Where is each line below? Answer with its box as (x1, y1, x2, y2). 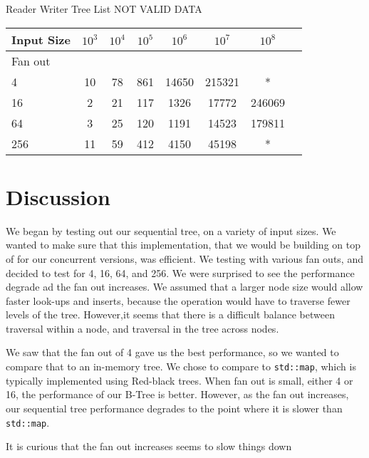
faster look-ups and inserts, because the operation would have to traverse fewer (6, 293, 350, 308)
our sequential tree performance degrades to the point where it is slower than (6, 400, 343, 415)
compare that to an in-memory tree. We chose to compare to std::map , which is (6, 359, 356, 374)
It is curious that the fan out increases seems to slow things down (6, 439, 292, 454)
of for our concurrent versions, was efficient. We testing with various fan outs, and (6, 251, 363, 266)
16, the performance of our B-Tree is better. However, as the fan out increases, (6, 387, 349, 402)
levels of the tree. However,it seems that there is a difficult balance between (6, 307, 335, 322)
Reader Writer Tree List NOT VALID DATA (6, 1, 202, 16)
